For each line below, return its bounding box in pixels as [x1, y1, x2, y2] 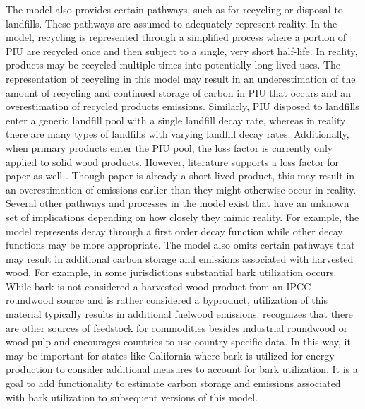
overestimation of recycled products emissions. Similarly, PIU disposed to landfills [6, 99, 359, 114]
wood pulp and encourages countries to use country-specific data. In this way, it [6, 334, 351, 349]
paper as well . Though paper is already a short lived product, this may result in [6, 168, 355, 183]
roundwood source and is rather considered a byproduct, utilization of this [6, 292, 328, 307]
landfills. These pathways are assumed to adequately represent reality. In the [6, 16, 337, 30]
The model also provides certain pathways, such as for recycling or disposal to [6, 2, 343, 16]
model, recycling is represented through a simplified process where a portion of [6, 30, 347, 45]
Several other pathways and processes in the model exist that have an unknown [6, 196, 349, 211]
